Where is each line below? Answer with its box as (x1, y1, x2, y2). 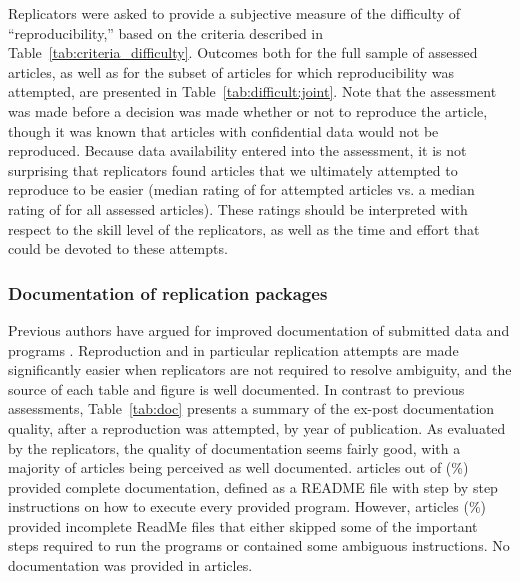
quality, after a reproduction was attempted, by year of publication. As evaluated (8, 417, 506, 438)
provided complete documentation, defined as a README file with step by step (8, 476, 498, 497)
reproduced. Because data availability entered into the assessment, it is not (8, 140, 467, 161)
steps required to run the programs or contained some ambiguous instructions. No (8, 535, 510, 556)
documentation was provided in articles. (8, 555, 253, 576)
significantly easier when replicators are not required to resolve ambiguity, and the (8, 359, 512, 380)
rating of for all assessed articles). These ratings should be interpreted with (8, 198, 468, 219)
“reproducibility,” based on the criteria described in (8, 22, 323, 43)
